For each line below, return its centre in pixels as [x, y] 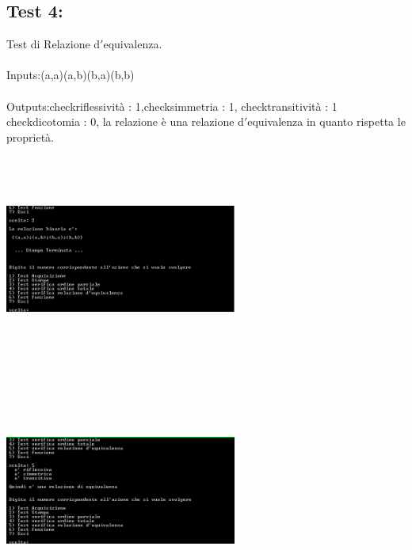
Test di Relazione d [53, 44]
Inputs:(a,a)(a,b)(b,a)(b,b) [71, 75]
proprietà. [30, 137]
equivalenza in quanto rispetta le [326, 121]
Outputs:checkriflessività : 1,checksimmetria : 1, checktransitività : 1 [172, 106]
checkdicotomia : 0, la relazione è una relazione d [125, 121]
